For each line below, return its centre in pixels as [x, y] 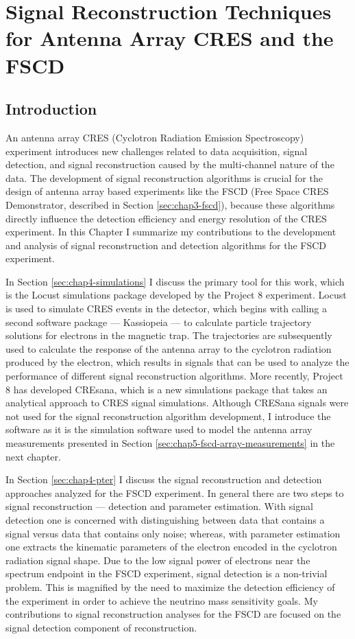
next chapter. [33, 456]
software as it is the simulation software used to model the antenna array [159, 429]
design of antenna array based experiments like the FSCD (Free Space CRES [167, 191]
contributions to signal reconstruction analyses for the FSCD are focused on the [173, 614]
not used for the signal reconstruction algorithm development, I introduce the [168, 416]
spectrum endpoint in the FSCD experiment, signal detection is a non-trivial [167, 573]
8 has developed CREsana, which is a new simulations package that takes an [167, 389]
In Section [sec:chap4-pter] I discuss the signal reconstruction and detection [164, 479]
